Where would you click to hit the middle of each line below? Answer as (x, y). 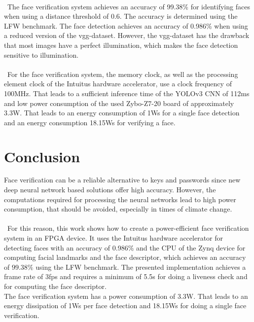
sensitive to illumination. (41, 54)
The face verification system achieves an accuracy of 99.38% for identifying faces (128, 6)
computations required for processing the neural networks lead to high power (120, 199)
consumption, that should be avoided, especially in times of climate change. (118, 209)
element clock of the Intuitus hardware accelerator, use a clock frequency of (118, 84)
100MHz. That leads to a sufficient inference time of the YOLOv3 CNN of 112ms (127, 93)
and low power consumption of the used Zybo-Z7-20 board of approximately (119, 103)
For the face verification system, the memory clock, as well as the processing (123, 74)
